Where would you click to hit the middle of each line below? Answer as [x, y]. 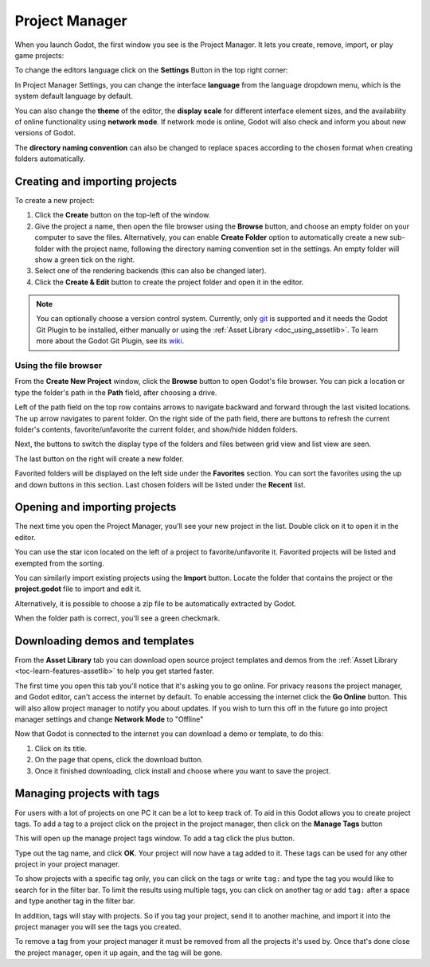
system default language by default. [74, 96]
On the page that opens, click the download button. [119, 760]
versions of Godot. [45, 133]
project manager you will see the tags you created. [98, 927]
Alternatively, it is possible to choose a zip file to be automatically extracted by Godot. [155, 603]
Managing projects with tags [87, 794]
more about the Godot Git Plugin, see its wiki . [110, 341]
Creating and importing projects [96, 181]
